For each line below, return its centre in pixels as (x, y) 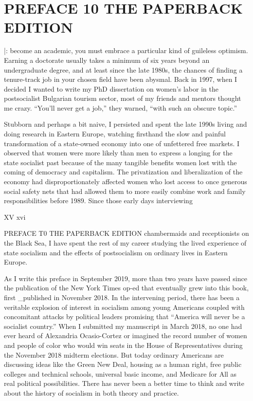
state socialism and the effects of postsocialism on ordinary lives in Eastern (116, 252)
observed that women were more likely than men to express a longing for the (118, 153)
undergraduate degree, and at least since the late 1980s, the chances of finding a (123, 69)
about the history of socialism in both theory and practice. (91, 392)
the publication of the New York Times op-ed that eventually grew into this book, (126, 288)
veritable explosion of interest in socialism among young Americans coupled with (124, 307)
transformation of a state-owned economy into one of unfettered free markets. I (122, 143)
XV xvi (15, 217)
